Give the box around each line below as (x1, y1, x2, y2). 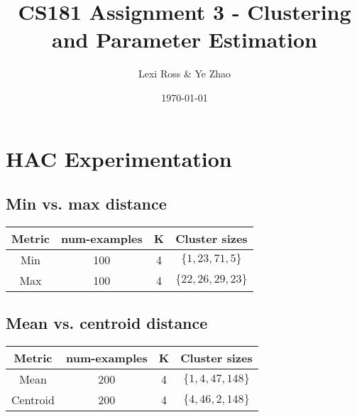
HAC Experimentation (6, 143, 232, 173)
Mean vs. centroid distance (6, 312, 208, 334)
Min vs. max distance (6, 193, 167, 215)
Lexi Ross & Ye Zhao (138, 66, 231, 81)
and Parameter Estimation (52, 25, 317, 54)
